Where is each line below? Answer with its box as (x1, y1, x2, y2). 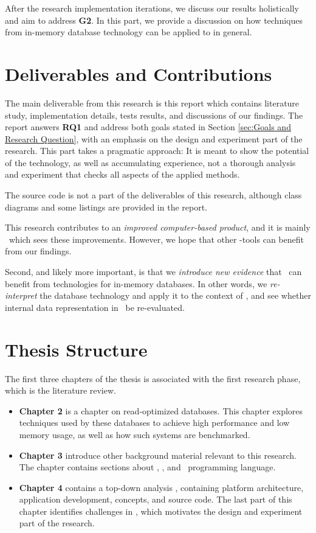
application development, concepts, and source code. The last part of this (19, 493, 292, 506)
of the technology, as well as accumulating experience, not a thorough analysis (5, 156, 296, 169)
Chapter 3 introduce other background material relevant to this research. (19, 448, 297, 461)
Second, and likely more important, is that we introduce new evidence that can (5, 265, 302, 278)
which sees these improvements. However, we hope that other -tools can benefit (9, 232, 304, 245)
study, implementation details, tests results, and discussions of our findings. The (5, 108, 303, 121)
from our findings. (5, 245, 72, 257)
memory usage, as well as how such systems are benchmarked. (19, 428, 250, 441)
